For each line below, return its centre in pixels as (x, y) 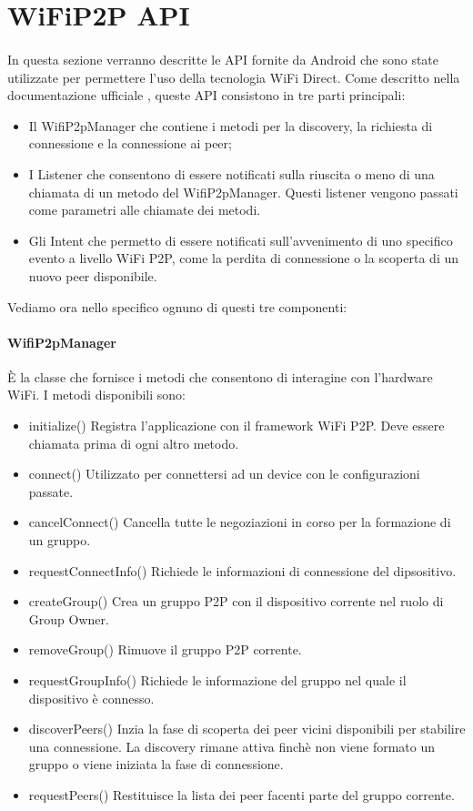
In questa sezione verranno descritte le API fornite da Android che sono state (223, 59)
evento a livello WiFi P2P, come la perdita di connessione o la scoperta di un (244, 258)
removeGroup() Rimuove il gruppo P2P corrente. (165, 649)
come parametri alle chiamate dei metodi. (145, 210)
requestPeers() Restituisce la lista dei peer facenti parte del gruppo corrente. (242, 794)
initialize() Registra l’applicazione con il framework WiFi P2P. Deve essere (236, 426)
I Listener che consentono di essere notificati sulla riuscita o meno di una (231, 173)
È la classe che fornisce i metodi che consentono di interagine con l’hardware (220, 376)
